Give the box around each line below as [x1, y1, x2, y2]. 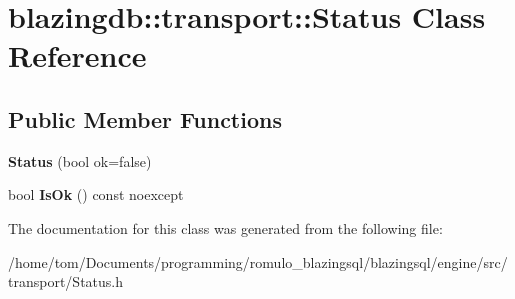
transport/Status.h [8, 271, 123, 292]
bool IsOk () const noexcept [8, 184, 184, 205]
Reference [8, 35, 147, 76]
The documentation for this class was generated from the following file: [8, 217, 443, 238]
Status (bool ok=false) [8, 150, 152, 171]
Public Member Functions [8, 103, 282, 134]
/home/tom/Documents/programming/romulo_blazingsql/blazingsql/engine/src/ [8, 251, 508, 272]
